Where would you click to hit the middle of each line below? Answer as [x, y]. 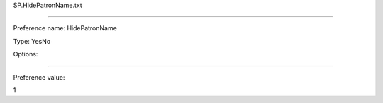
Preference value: [39, 77]
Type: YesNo [32, 41]
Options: [26, 54]
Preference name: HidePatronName [65, 28]
